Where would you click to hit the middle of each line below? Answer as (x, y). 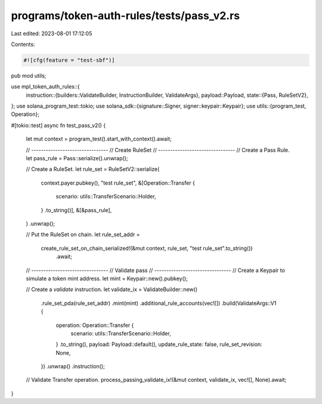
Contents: (23, 44)
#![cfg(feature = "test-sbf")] (69, 60)
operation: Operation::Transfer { (95, 325)
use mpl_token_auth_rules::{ (45, 87)
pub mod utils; (29, 75)
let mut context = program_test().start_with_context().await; (99, 139)
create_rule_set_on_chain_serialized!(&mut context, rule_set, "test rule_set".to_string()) (147, 248)
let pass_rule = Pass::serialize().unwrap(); (77, 158)
